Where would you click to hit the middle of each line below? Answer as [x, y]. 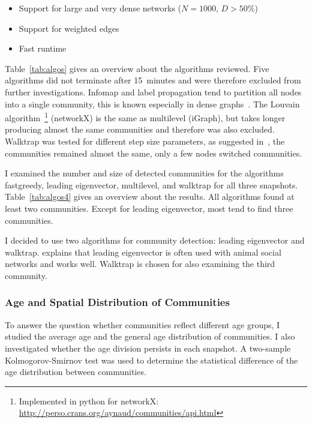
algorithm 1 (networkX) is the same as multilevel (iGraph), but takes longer [145, 117]
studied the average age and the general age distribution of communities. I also [150, 336]
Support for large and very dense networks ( [100, 8]
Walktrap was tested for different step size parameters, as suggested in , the [145, 141]
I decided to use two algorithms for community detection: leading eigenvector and [155, 240]
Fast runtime [43, 48]
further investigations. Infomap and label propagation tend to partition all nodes [153, 91]
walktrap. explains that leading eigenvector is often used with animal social [143, 252]
